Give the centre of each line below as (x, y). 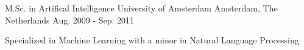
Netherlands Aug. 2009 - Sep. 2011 (70, 20)
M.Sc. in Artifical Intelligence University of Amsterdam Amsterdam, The (141, 8)
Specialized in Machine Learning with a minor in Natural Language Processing (152, 40)
